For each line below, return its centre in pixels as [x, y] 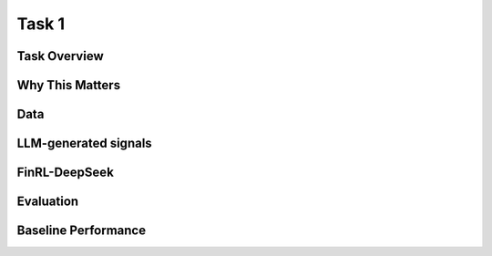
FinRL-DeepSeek [65, 173]
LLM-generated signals [84, 143]
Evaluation [48, 202]
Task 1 [41, 24]
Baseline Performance [81, 231]
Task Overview [60, 56]
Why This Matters [69, 85]
